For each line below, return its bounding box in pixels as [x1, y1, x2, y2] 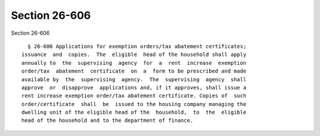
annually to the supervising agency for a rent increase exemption [21, 59, 247, 66]
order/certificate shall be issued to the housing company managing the [21, 101, 247, 107]
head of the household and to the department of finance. [21, 117, 194, 124]
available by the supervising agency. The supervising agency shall [21, 76, 247, 82]
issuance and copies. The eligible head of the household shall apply [21, 51, 247, 58]
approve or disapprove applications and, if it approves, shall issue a [21, 84, 247, 91]
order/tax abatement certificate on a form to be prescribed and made [21, 68, 247, 75]
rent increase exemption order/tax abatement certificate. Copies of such [21, 92, 247, 99]
